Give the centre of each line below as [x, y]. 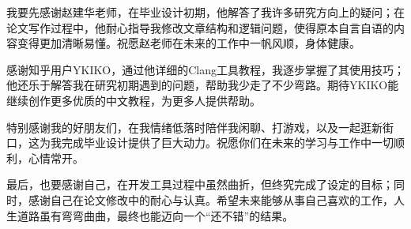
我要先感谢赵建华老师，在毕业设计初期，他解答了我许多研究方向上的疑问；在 [205, 12]
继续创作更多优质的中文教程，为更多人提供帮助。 [134, 100]
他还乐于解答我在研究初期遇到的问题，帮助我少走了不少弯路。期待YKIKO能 [203, 85]
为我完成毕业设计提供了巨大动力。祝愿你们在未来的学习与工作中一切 [216, 143]
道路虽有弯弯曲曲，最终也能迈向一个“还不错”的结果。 [155, 215]
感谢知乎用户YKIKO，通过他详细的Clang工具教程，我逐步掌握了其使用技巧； [206, 69]
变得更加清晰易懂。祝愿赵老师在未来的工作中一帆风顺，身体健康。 [189, 43]
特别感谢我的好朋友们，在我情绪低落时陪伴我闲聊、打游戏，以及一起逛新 [194, 127]
